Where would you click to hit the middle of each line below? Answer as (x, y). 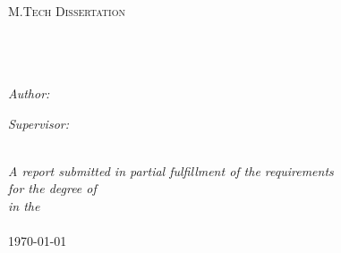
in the (24, 205)
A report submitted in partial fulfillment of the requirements (171, 170)
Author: (29, 93)
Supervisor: (38, 123)
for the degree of (52, 188)
